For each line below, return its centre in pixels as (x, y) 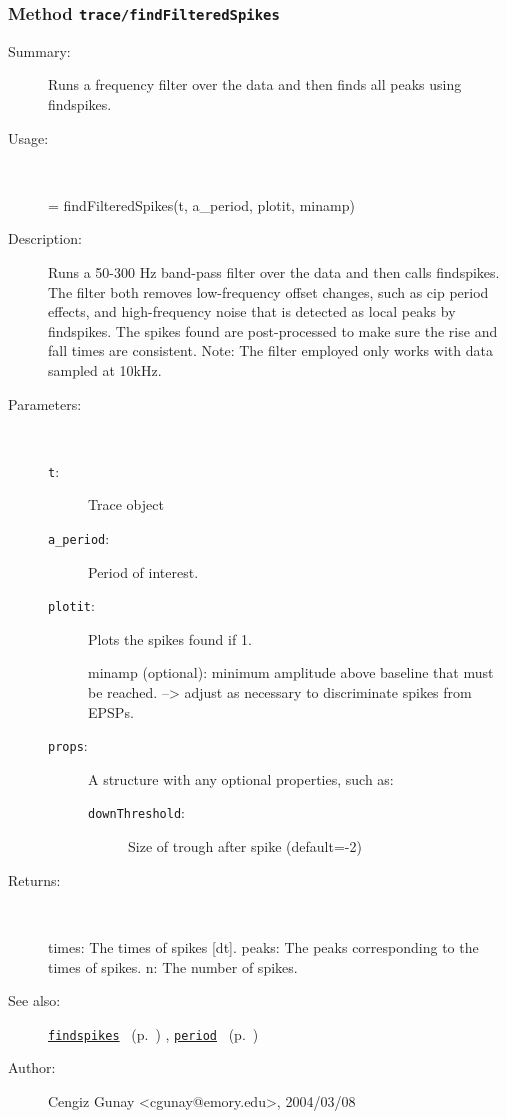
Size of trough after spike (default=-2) (245, 846)
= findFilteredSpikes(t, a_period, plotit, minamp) (201, 204)
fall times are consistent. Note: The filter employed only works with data (270, 350)
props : (68, 745)
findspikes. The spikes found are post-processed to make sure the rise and (273, 330)
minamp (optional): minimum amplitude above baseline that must (291, 672)
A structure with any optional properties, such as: (241, 778)
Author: (32, 1067)
